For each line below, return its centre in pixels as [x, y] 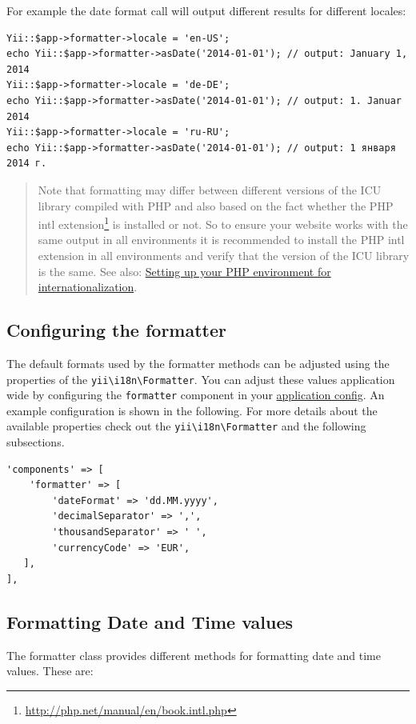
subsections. [36, 442]
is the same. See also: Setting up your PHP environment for [184, 271]
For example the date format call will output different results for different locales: [206, 10]
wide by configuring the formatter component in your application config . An [196, 395]
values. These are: [50, 671]
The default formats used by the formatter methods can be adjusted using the [198, 363]
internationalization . [88, 287]
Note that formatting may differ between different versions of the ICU [210, 189]
